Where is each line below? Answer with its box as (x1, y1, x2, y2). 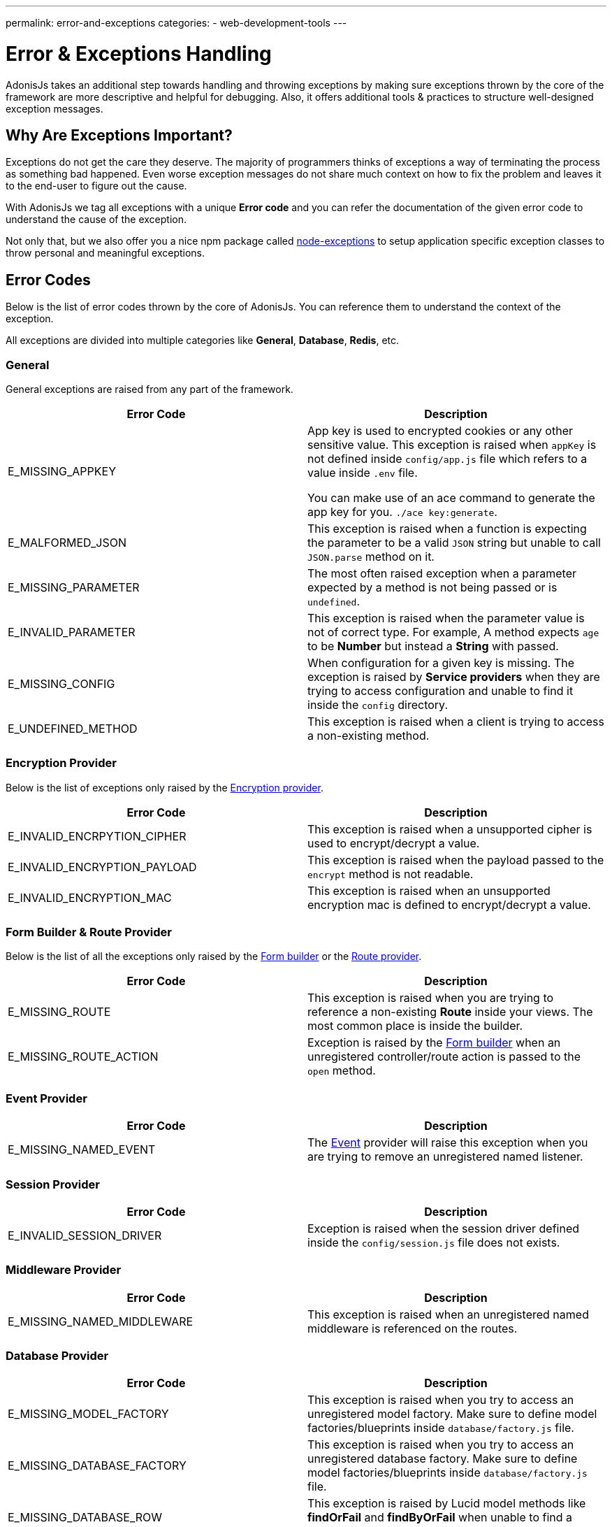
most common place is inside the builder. (307, 1019, 523, 1033)
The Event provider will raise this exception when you (307, 1135, 588, 1150)
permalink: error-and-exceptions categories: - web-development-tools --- (6, 17, 347, 29)
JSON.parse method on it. (307, 549, 435, 564)
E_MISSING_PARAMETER (8, 580, 140, 594)
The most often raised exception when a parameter (307, 566, 576, 580)
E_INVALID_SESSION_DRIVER (8, 1228, 162, 1242)
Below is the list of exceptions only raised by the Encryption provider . (6, 781, 323, 794)
